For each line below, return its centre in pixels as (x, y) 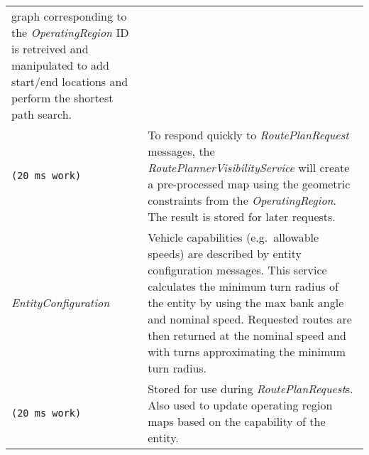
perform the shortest (62, 98)
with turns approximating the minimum (247, 352)
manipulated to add (60, 65)
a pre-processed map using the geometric (249, 184)
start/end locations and (70, 81)
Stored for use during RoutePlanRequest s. (250, 389)
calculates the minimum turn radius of (243, 286)
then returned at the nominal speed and (247, 335)
